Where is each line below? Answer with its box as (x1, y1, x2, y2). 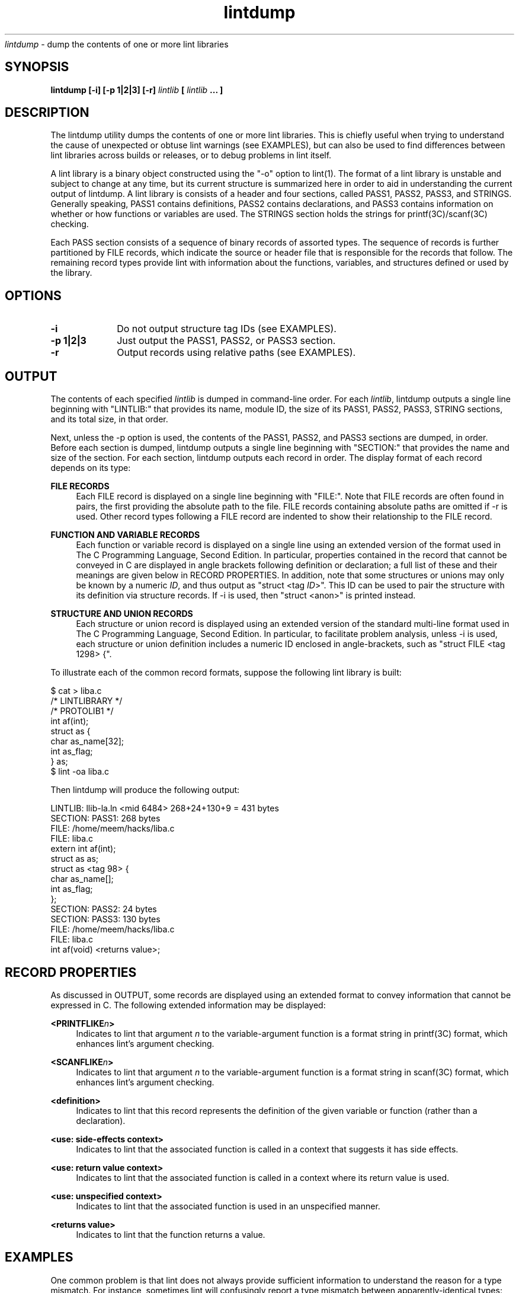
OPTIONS (5, 288, 62, 303)
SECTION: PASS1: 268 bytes (50, 813, 161, 824)
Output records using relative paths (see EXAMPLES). (117, 346, 356, 359)
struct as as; (50, 853, 99, 864)
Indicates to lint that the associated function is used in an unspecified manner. (76, 1200, 380, 1211)
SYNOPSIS (5, 59, 69, 75)
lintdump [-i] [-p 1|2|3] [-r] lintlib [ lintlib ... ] (50, 84, 223, 95)
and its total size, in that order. (50, 414, 168, 425)
